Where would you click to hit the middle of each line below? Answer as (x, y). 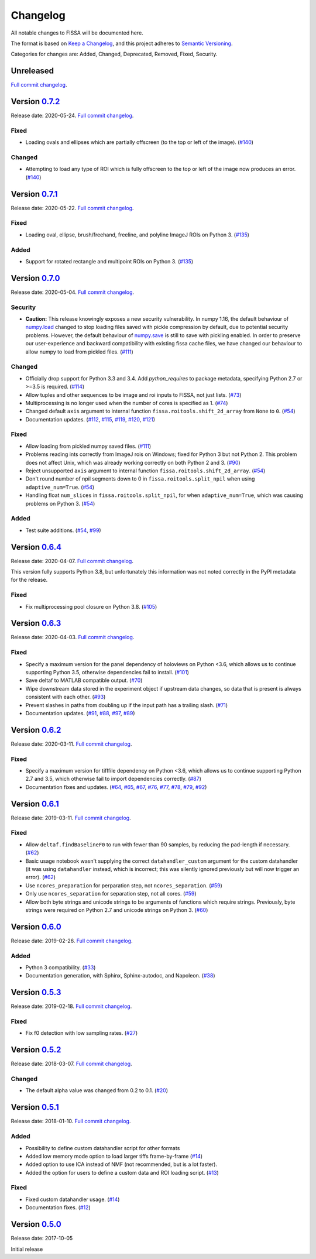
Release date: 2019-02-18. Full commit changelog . (71, 1006)
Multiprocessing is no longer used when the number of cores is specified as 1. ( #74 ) (127, 403)
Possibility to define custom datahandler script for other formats (103, 1148)
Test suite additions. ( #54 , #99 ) (63, 530)
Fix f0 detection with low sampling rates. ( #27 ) (81, 1033)
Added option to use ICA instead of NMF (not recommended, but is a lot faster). (121, 1164)
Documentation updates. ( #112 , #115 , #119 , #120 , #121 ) (90, 419)
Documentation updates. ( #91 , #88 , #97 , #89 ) (80, 713)
